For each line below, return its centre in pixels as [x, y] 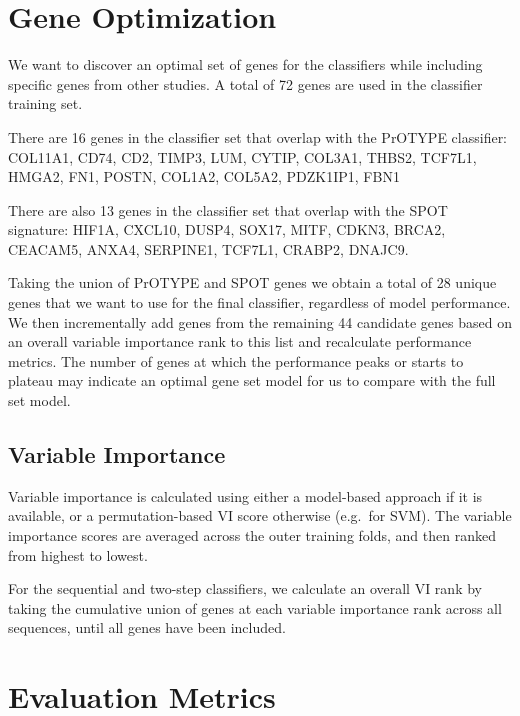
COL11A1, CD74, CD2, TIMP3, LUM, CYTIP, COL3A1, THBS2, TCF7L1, [242, 156]
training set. [45, 103]
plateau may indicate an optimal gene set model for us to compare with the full [252, 380]
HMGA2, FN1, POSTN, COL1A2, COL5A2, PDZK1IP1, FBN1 [204, 176]
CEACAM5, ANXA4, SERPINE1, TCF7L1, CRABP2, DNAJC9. [208, 248]
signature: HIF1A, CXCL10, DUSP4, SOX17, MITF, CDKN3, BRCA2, [227, 229]
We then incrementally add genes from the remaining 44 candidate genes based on [260, 321]
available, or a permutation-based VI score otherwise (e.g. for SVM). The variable [260, 515]
